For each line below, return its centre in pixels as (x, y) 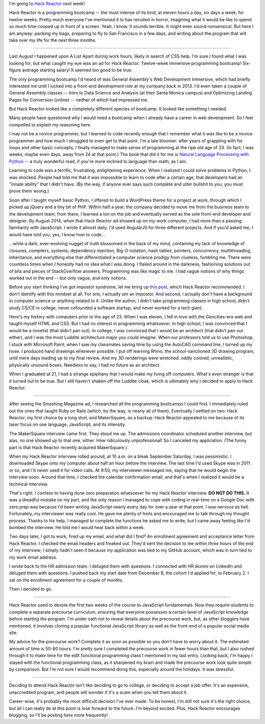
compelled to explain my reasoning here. (50, 125)
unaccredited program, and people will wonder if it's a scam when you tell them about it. (98, 692)
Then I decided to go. (31, 589)
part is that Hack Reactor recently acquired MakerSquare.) (68, 447)
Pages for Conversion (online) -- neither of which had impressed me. (79, 100)
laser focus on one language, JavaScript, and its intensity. (67, 425)
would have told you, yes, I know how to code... (57, 234)
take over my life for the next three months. (53, 40)
